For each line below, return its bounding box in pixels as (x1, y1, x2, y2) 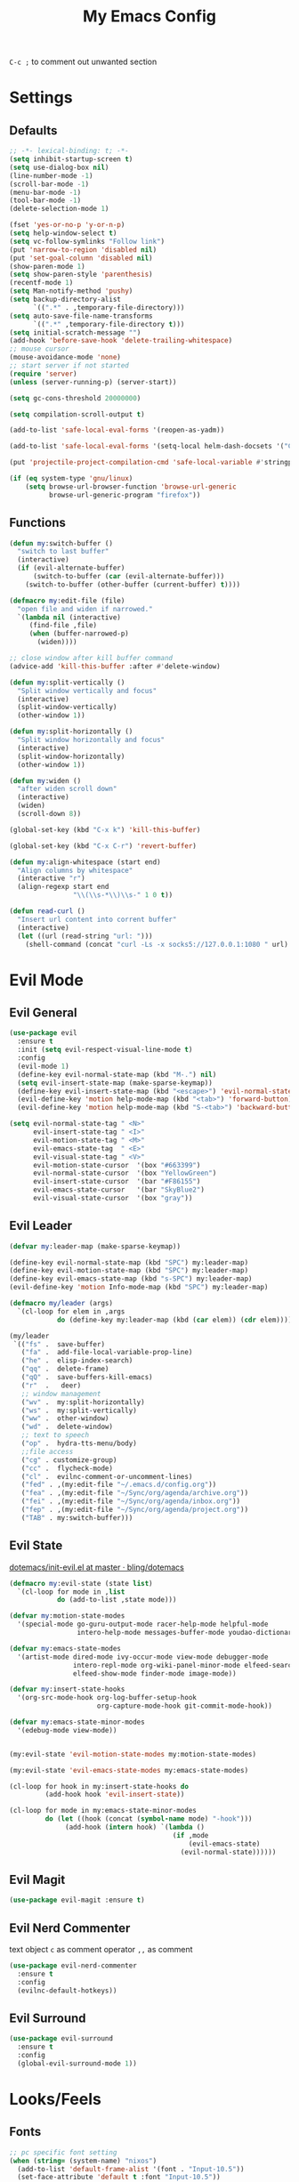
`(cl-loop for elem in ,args (17, 1306, 125, 1316)
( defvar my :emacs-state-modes (9, 1644, 122, 1653)
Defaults (9, 123, 58, 138)
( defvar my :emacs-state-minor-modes (9, 1717, 145, 1726)
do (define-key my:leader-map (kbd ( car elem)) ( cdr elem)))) (56, 1315, 293, 1324)
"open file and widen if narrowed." (17, 604, 153, 613)
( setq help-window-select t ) (9, 229, 117, 238)
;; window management (20, 1389, 101, 1398)
